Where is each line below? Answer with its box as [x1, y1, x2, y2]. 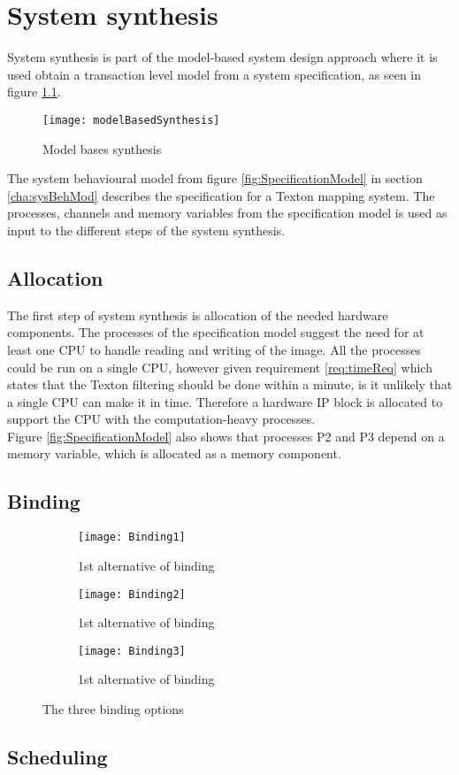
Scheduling [7, 743, 108, 771]
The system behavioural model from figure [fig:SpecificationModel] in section [7, 169, 423, 188]
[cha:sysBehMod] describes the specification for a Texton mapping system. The [7, 186, 435, 204]
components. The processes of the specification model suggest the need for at [7, 323, 425, 341]
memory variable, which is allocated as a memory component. [7, 444, 341, 463]
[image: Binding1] [78, 531, 186, 544]
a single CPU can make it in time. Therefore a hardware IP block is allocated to [7, 392, 443, 411]
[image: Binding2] [78, 587, 186, 601]
